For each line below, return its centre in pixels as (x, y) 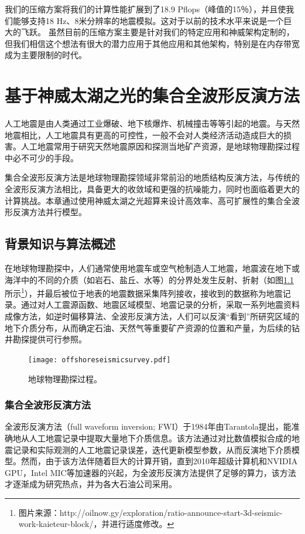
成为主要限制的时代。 (46, 55)
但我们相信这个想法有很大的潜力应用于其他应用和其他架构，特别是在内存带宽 (152, 43)
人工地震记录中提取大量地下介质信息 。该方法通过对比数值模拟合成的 (160, 438)
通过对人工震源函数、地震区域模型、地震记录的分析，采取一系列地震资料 (160, 305)
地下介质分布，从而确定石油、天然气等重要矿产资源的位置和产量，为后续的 (148, 327)
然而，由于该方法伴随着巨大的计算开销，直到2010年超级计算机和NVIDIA (159, 461)
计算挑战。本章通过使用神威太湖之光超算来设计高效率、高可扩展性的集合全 (148, 200)
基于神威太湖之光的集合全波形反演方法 (152, 95)
